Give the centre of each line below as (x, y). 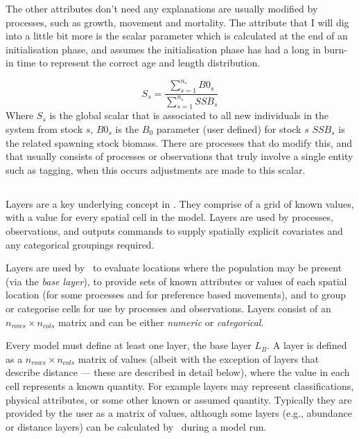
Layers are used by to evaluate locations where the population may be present (174, 268)
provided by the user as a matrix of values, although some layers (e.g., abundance (179, 413)
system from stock (44, 129)
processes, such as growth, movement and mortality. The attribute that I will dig (177, 22)
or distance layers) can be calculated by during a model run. (136, 426)
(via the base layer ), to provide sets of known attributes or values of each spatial (176, 281)
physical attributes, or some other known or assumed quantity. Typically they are (179, 399)
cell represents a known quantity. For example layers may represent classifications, (180, 385)
